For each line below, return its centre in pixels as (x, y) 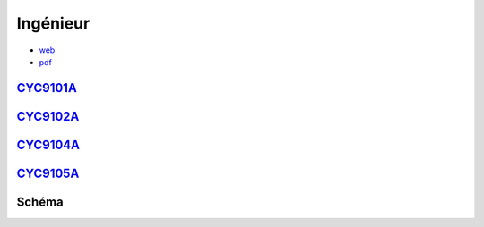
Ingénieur (53, 23)
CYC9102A (48, 116)
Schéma (40, 202)
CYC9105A (48, 173)
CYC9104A (48, 144)
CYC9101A (47, 88)
